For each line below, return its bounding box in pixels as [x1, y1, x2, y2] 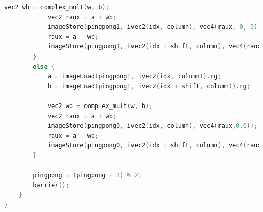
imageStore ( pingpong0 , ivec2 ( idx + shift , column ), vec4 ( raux [47, 142, 261, 149]
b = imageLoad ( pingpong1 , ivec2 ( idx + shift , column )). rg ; [47, 82, 250, 90]
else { [33, 63, 55, 70]
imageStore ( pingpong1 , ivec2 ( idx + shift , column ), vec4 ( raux [47, 43, 261, 50]
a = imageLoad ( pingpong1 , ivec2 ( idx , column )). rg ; [47, 73, 222, 80]
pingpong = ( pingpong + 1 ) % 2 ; [33, 172, 142, 179]
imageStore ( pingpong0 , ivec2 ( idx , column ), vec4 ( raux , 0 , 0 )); [47, 122, 258, 130]
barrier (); [33, 181, 69, 189]
